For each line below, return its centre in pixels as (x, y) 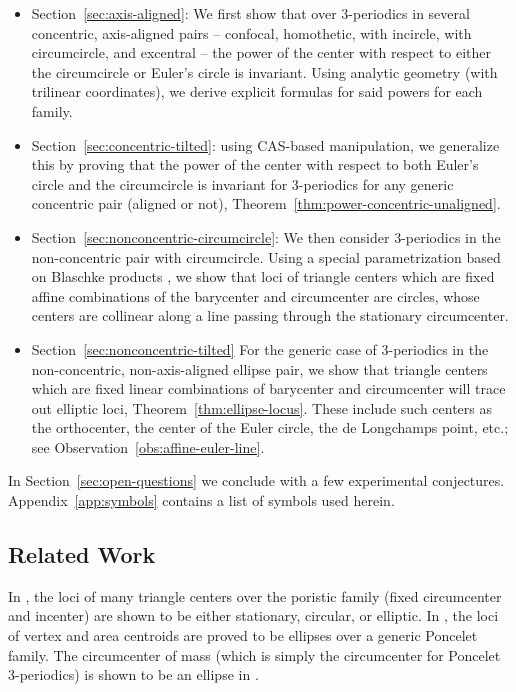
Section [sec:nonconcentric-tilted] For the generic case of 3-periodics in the (260, 348)
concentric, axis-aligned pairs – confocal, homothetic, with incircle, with (251, 32)
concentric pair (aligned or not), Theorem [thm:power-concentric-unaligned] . (266, 203)
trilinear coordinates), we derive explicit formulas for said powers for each (257, 91)
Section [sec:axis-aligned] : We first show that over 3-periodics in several (250, 13)
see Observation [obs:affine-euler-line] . (148, 446)
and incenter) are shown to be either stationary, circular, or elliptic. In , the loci (253, 615)
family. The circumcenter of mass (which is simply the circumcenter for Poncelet (254, 654)
